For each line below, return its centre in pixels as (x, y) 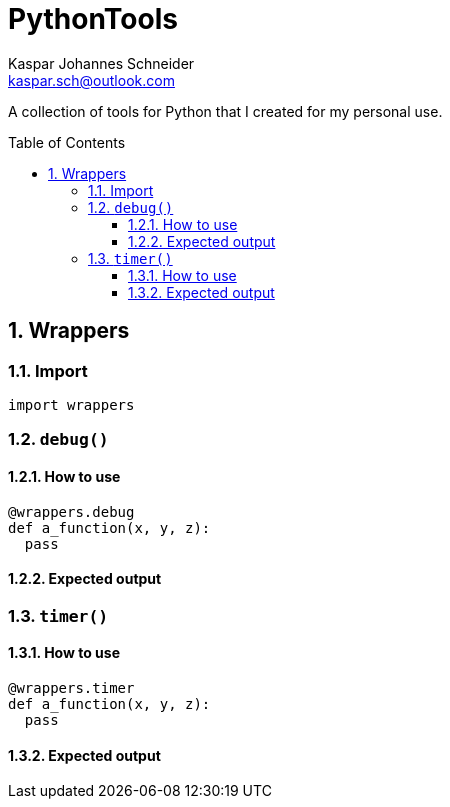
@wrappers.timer (71, 688)
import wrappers (71, 404)
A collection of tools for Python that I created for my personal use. (225, 111)
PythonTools (93, 19)
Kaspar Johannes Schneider (101, 63)
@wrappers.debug (71, 511)
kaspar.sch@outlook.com (91, 80)
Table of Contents (67, 142)
